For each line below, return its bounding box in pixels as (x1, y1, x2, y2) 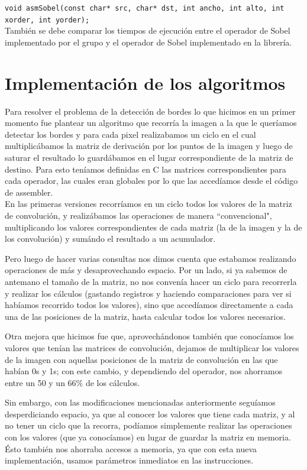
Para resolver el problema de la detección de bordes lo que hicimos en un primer (5, 105, 296, 117)
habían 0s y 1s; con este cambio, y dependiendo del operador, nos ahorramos (5, 365, 283, 377)
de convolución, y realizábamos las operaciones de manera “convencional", (5, 209, 272, 221)
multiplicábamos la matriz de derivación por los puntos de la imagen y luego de (5, 140, 293, 152)
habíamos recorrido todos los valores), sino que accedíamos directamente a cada (5, 299, 293, 311)
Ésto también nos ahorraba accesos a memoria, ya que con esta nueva (5, 442, 257, 455)
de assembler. (5, 186, 53, 198)
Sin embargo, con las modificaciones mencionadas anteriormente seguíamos (5, 396, 276, 409)
